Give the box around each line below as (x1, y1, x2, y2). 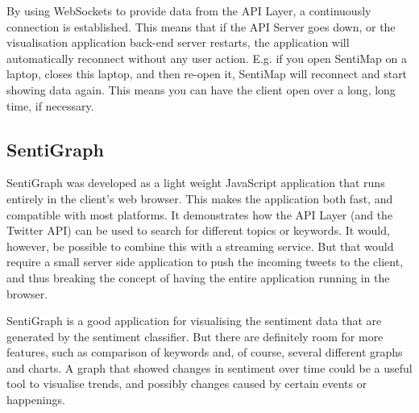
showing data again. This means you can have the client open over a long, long (6, 81, 396, 98)
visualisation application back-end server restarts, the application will (6, 34, 350, 51)
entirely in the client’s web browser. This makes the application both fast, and (6, 190, 393, 206)
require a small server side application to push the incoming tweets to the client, (6, 253, 404, 270)
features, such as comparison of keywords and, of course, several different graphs (6, 344, 403, 361)
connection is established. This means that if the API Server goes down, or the (6, 18, 396, 35)
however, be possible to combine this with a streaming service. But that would (6, 237, 394, 254)
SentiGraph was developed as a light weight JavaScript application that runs (6, 174, 385, 191)
